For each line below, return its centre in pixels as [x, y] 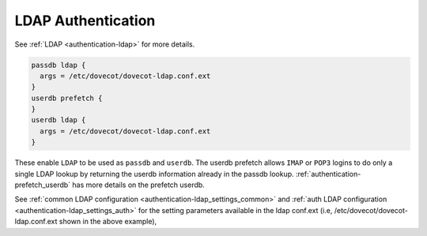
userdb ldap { [59, 120]
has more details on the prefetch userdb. [138, 185]
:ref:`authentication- [328, 174]
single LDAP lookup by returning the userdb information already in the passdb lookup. [154, 174]
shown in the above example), [108, 222]
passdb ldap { [59, 65]
